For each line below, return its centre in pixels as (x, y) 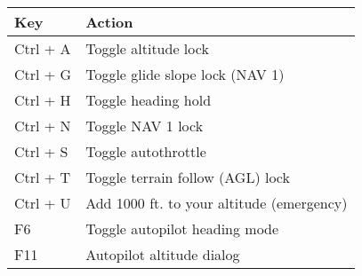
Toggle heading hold (149, 100)
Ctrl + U (43, 203)
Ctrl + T (43, 177)
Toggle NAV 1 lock (145, 126)
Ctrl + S (41, 151)
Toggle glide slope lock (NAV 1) (185, 74)
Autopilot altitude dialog (163, 254)
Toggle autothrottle (146, 151)
